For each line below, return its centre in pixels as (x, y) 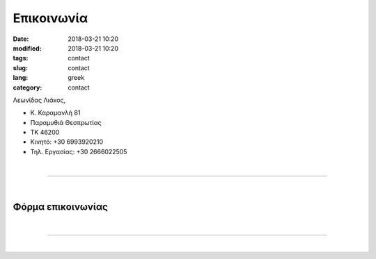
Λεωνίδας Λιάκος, (39, 100)
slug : (20, 68)
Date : (21, 39)
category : (28, 87)
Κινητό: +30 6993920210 (67, 142)
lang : (21, 78)
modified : (27, 48)
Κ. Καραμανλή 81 (55, 113)
